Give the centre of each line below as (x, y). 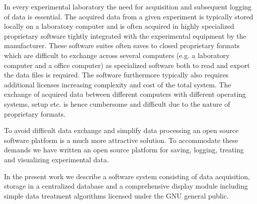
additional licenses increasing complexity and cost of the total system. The (118, 84)
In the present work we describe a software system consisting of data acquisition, (127, 176)
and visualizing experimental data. (56, 159)
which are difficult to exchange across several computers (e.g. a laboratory (117, 55)
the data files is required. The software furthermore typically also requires (116, 75)
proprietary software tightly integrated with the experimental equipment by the (125, 35)
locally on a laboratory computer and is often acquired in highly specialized (119, 26)
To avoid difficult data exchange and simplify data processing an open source (121, 130)
